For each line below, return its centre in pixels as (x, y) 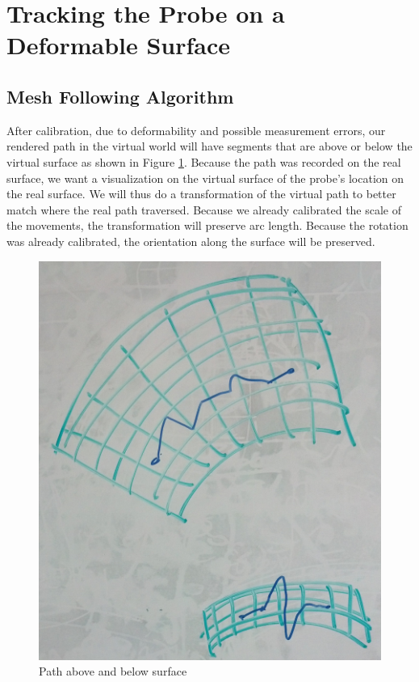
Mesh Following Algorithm (120, 96)
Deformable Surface (119, 45)
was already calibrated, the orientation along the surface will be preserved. (191, 241)
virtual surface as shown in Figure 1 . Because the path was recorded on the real (204, 161)
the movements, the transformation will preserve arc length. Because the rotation (207, 225)
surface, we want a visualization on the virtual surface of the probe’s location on (205, 178)
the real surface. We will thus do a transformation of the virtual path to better (201, 194)
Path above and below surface (113, 671)
